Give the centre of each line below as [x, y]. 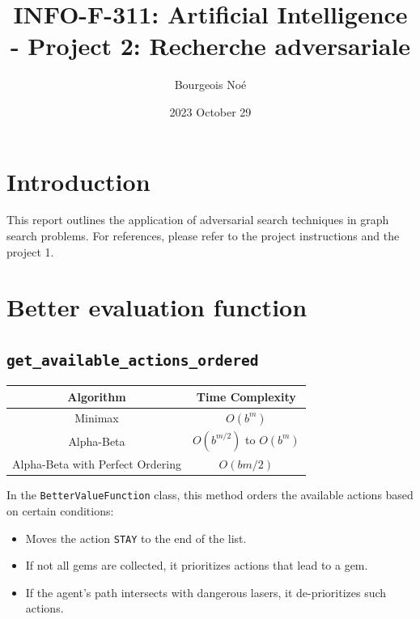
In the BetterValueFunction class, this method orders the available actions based [210, 495]
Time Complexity [246, 396]
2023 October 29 [210, 111]
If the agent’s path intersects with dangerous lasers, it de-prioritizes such [206, 592]
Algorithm [97, 396]
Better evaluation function [157, 307]
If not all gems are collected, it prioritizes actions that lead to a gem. [197, 565]
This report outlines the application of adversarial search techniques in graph [198, 220]
